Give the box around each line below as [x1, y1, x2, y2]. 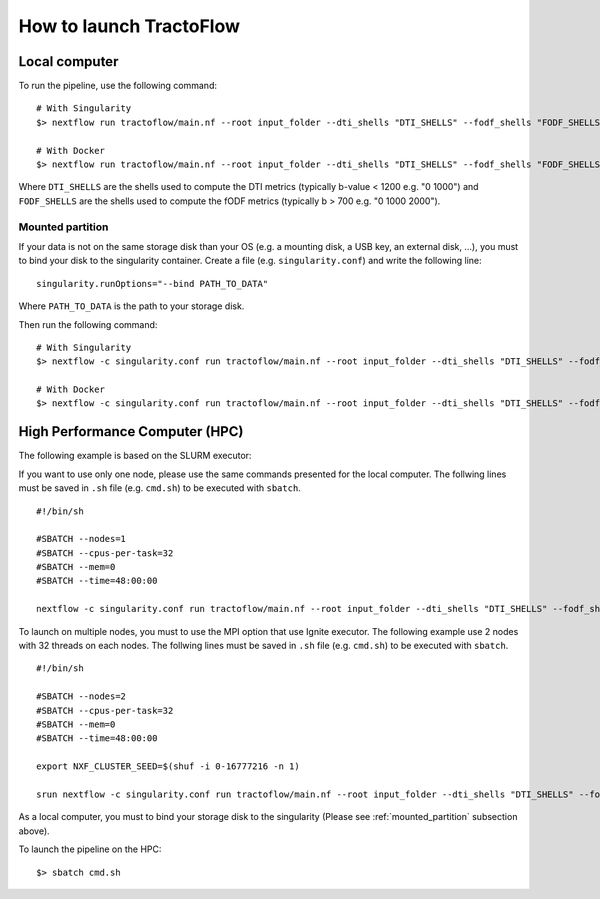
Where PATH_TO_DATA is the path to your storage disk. [18, 300, 245, 312]
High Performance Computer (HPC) [18, 423, 244, 440]
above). [18, 825, 50, 837]
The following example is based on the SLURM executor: [18, 450, 252, 462]
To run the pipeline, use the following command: [18, 80, 217, 92]
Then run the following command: [18, 318, 158, 330]
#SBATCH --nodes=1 [36, 533, 127, 545]
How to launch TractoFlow [18, 15, 240, 37]
